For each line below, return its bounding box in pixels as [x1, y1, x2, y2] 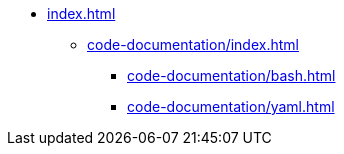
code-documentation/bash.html [127, 67, 336, 84]
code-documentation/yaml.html [127, 98, 335, 115]
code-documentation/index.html [87, 36, 299, 53]
